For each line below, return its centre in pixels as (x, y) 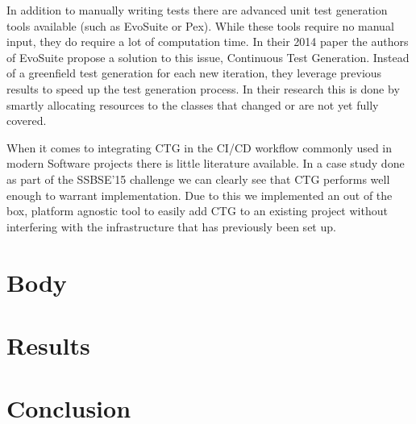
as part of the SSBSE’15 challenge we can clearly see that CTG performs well (198, 179)
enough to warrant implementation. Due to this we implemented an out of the (200, 195)
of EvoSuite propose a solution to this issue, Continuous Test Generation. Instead (208, 57)
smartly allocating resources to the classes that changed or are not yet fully (193, 104)
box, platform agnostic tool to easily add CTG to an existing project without (197, 211)
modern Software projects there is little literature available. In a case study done (206, 163)
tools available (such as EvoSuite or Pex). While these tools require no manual (200, 25)
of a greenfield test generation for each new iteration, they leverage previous (194, 73)
